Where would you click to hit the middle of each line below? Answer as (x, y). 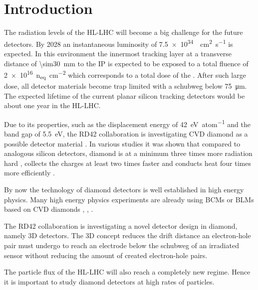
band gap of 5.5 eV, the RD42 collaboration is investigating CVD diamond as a (126, 133)
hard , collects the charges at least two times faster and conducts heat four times (128, 163)
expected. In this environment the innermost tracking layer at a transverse (118, 53)
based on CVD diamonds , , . (49, 209)
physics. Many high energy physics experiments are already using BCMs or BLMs (129, 199)
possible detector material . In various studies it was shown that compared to (122, 143)
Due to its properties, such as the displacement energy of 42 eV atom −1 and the (127, 123)
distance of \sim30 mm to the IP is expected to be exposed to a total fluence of (126, 63)
